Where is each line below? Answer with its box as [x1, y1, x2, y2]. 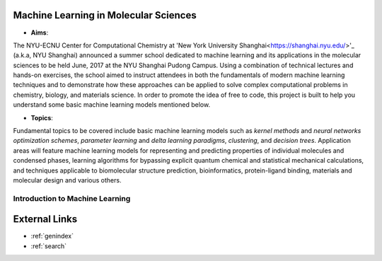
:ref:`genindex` [30, 232, 74, 240]
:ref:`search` [30, 241, 67, 250]
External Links [13, 213, 78, 226]
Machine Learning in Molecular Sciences [13, 9, 197, 21]
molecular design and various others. [13, 175, 122, 184]
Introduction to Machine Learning [13, 193, 131, 203]
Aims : [30, 28, 49, 37]
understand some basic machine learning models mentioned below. [13, 100, 211, 109]
